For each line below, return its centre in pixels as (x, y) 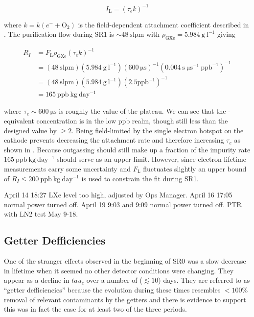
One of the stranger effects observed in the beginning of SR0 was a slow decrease (125, 261)
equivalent (19, 120)
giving (226, 34)
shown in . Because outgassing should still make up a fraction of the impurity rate (127, 149)
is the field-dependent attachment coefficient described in (163, 24)
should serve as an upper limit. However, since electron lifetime (151, 159)
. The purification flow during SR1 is (59, 34)
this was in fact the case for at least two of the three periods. (95, 309)
